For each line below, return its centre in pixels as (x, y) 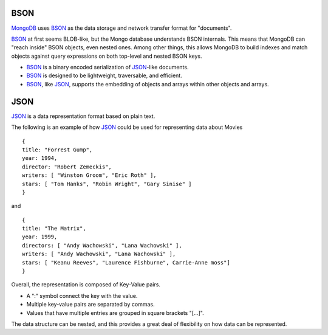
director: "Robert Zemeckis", (67, 167)
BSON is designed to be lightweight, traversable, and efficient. (104, 75)
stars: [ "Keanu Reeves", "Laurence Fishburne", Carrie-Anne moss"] (126, 262)
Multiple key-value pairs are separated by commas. (91, 305)
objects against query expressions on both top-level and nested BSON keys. (107, 56)
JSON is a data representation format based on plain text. (83, 116)
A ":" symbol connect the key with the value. (82, 295)
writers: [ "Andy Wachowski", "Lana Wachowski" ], (99, 254)
